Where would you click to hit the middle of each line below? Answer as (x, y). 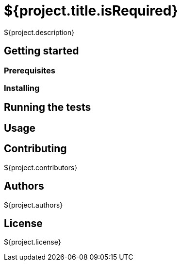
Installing (22, 88)
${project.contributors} (41, 167)
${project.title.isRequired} (91, 11)
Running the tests (48, 107)
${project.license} (33, 242)
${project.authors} (33, 205)
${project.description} (39, 32)
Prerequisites (30, 70)
